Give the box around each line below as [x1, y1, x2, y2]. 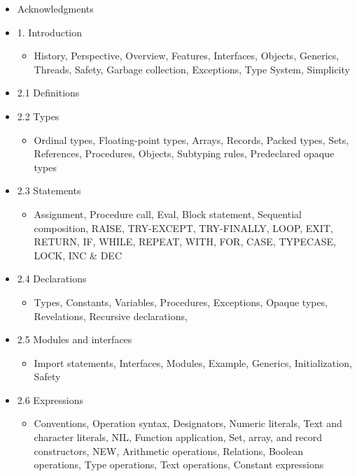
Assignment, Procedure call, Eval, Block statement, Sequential [34, 206, 302, 221]
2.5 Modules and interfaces [17, 332, 132, 347]
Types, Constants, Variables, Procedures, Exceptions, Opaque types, [34, 294, 328, 309]
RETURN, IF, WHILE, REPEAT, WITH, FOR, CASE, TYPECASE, [34, 234, 336, 249]
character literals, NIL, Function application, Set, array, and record [34, 430, 323, 445]
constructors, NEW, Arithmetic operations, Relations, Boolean [34, 443, 304, 458]
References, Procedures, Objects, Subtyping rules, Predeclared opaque [34, 146, 335, 161]
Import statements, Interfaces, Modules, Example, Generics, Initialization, [34, 355, 352, 370]
